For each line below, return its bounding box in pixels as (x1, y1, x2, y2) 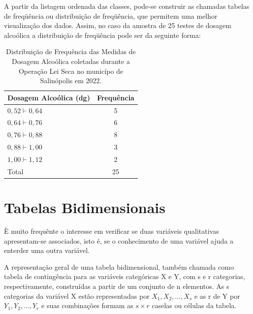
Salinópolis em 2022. (40, 75, 102, 86)
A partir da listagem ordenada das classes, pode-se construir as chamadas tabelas (4, 1, 250, 11)
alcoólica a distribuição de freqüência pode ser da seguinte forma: (4, 30, 201, 40)
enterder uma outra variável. (4, 245, 90, 255)
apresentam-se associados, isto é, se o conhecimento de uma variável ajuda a (4, 235, 234, 246)
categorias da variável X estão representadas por (4, 290, 150, 301)
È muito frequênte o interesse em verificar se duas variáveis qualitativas (4, 226, 219, 236)
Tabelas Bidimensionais (4, 197, 165, 218)
